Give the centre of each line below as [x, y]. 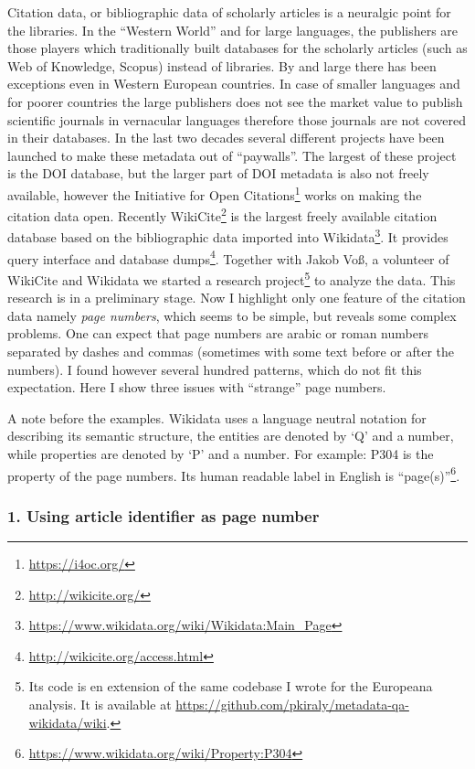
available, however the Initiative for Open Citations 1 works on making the [215, 193]
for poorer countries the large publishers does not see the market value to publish [235, 101]
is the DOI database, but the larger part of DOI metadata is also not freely [218, 173]
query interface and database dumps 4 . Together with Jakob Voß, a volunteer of [228, 257]
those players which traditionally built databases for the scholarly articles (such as [237, 48]
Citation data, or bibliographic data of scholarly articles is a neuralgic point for [229, 12]
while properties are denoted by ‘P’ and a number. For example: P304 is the [221, 453]
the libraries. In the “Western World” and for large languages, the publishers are [233, 30]
